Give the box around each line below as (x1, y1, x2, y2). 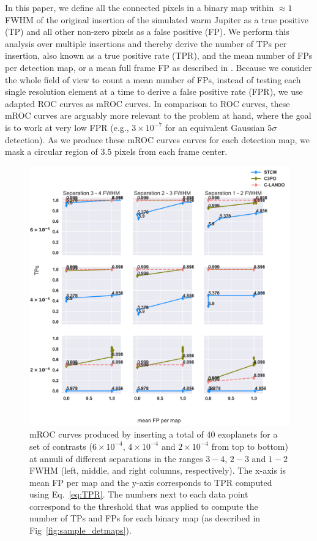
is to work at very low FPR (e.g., (5, 121, 129, 133)
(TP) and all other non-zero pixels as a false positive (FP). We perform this (5, 25, 289, 38)
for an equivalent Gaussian (165, 121, 265, 133)
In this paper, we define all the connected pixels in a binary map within (5, 1, 274, 13)
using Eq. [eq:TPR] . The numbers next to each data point (29, 488, 248, 501)
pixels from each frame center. (114, 145, 228, 158)
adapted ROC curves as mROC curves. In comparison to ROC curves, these (5, 97, 290, 110)
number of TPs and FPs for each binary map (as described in (29, 512, 261, 524)
